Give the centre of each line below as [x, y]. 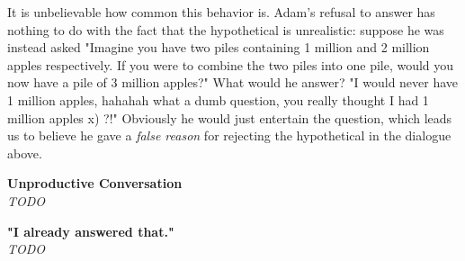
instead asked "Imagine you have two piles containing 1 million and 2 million [219, 47]
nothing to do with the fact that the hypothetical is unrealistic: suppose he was [226, 29]
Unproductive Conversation [95, 183]
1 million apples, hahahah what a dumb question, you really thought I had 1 [218, 99]
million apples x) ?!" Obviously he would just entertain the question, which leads [230, 117]
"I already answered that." [91, 231]
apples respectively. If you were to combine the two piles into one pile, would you [231, 64]
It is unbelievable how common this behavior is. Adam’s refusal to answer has [221, 12]
